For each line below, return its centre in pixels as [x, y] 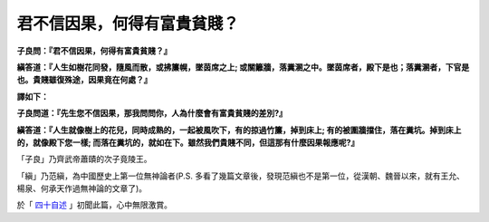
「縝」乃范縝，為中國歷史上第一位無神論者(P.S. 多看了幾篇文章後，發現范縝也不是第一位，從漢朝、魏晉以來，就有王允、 [241, 176]
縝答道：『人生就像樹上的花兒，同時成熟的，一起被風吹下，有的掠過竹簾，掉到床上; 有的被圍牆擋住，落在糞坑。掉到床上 [239, 130]
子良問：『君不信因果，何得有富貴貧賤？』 [94, 51]
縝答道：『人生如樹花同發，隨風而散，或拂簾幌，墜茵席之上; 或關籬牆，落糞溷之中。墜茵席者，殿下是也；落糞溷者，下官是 [243, 67]
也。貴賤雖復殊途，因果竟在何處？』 [84, 80]
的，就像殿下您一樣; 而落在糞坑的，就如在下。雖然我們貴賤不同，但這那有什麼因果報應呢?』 [188, 142]
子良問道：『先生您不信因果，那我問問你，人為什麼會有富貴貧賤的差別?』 [152, 113]
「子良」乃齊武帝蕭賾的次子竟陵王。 [84, 159]
